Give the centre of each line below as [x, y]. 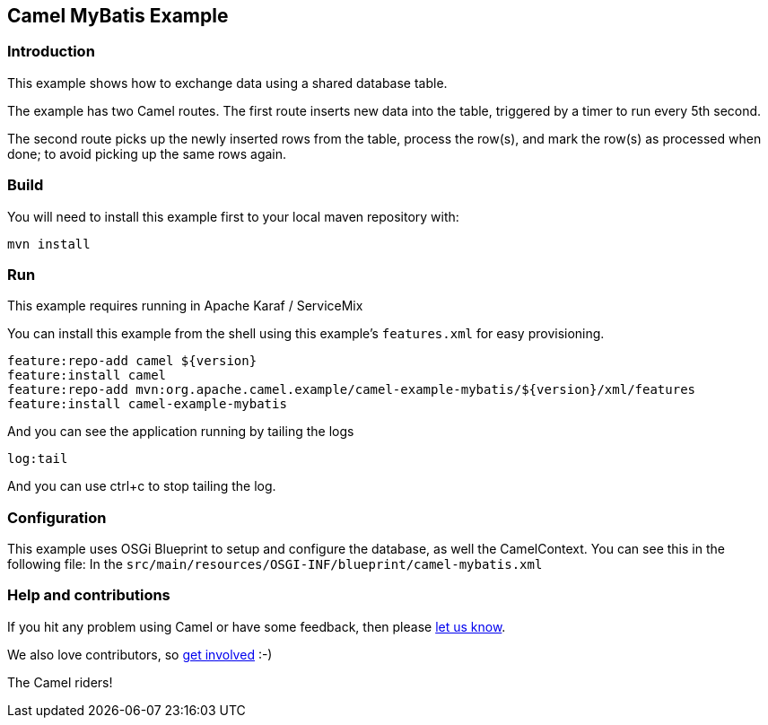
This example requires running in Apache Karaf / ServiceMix [185, 306]
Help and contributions [89, 595]
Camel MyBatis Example [118, 16]
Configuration [57, 517]
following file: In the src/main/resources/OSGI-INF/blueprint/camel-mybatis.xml [275, 564]
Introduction [51, 52]
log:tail [38, 459]
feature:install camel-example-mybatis [147, 404]
